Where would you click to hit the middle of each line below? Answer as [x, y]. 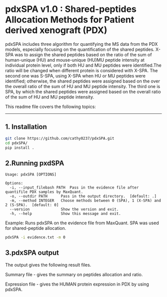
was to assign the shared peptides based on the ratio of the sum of [83, 54]
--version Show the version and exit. [64, 209]
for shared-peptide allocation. [36, 228]
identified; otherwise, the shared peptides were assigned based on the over [83, 81]
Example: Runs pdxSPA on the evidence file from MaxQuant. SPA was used [82, 223]
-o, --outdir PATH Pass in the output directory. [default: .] [83, 197]
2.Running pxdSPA [35, 163]
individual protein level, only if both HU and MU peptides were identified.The [83, 65]
